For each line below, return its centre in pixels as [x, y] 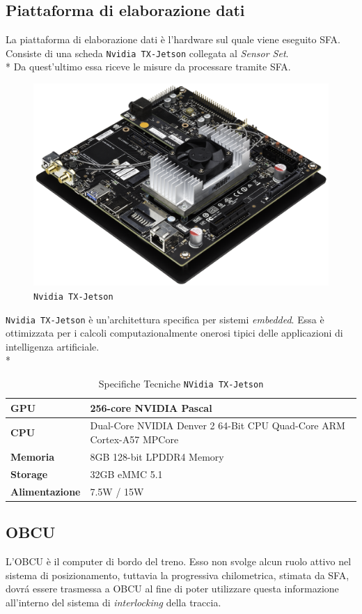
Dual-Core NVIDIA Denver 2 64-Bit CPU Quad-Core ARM [218, 425]
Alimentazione [46, 491]
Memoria [33, 456]
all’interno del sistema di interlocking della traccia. [113, 602]
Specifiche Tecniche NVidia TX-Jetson [181, 383]
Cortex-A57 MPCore [134, 439]
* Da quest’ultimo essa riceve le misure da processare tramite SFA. [148, 67]
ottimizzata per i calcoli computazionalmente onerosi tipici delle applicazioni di [174, 333]
